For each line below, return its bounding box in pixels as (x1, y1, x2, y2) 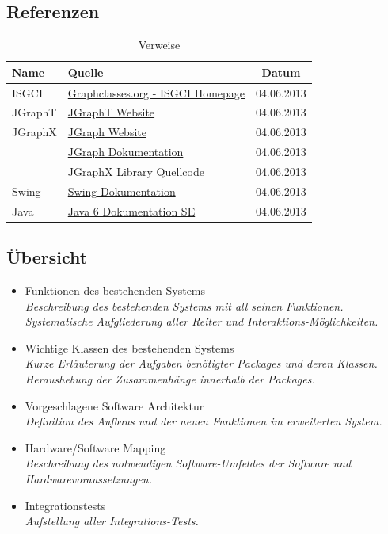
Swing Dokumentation (67, 182, 176, 199)
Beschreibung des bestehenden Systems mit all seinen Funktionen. (25, 297, 344, 314)
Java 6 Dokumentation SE (67, 202, 196, 219)
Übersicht (6, 245, 88, 269)
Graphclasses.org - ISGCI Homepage (67, 84, 245, 101)
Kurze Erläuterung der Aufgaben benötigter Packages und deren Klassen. (25, 355, 378, 372)
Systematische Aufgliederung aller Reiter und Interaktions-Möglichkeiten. (25, 313, 378, 330)
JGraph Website (67, 124, 146, 140)
